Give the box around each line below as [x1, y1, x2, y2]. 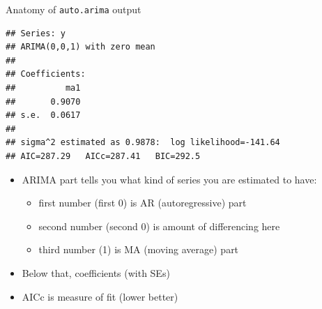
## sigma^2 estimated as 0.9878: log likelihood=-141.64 [6, 137, 280, 148]
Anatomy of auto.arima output [6, 2, 141, 16]
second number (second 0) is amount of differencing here [38, 218, 280, 233]
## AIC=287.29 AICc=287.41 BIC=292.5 [6, 151, 201, 161]
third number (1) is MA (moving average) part [38, 242, 239, 257]
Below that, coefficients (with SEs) [22, 265, 170, 280]
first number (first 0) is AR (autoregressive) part [38, 195, 247, 210]
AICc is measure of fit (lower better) [22, 289, 178, 303]
